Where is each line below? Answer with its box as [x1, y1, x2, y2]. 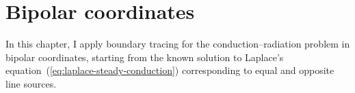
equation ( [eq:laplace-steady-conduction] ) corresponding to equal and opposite [5, 63, 334, 77]
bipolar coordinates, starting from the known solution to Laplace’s [5, 50, 284, 64]
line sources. [5, 76, 57, 90]
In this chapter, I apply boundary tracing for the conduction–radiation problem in [5, 37, 350, 51]
